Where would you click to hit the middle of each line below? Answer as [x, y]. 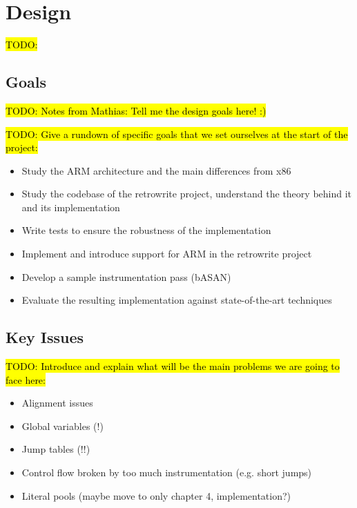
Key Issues [45, 337]
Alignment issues [57, 403]
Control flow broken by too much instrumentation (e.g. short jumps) [167, 472]
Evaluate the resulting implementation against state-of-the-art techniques [177, 300]
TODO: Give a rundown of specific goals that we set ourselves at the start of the [177, 134]
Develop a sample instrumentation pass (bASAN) [126, 276]
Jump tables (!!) [56, 449]
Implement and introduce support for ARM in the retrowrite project [167, 254]
